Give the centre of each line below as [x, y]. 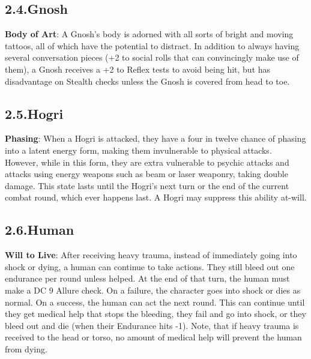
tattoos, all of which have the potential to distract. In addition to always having [152, 45]
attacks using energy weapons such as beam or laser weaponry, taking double [146, 174]
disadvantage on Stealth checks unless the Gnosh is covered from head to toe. [147, 81]
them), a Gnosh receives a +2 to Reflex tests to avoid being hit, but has [138, 69]
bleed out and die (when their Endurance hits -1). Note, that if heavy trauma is [152, 325]
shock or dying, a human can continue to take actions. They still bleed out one [150, 266]
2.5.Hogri [34, 113]
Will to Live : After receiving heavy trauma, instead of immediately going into [151, 255]
